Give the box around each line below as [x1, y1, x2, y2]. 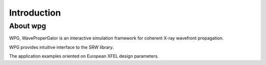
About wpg [9, 22, 46, 30]
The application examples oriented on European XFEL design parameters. [9, 53, 159, 59]
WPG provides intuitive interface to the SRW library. [9, 44, 114, 50]
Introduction [9, 7, 61, 18]
